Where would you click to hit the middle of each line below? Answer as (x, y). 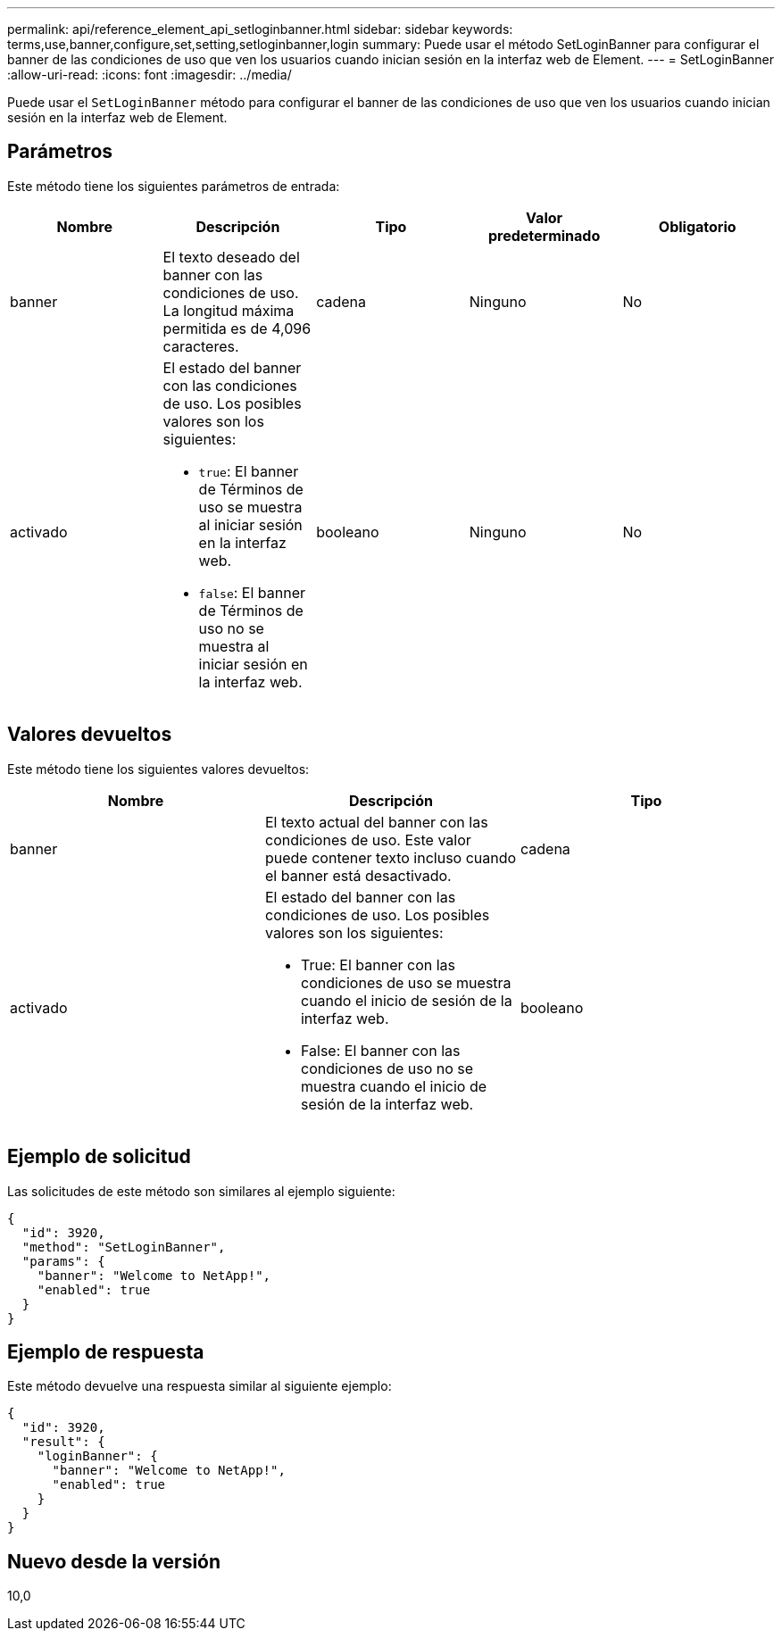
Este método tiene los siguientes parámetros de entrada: (174, 186)
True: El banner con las (378, 965)
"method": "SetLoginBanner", (124, 1247)
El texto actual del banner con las (376, 822)
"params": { (63, 1261)
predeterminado (544, 235)
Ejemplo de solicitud (99, 1157)
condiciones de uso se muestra (406, 982)
